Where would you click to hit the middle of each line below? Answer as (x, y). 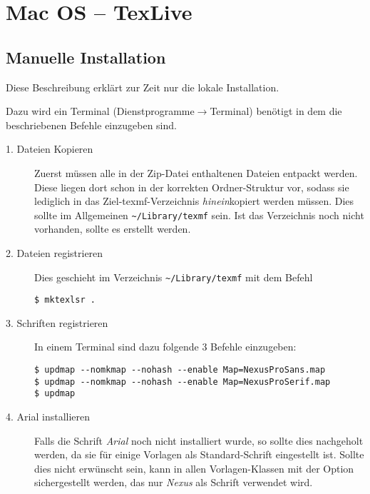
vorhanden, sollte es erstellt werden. (113, 229)
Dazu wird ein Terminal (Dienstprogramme (100, 111)
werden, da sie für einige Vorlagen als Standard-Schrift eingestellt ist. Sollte (199, 454)
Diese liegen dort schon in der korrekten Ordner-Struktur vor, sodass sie (192, 187)
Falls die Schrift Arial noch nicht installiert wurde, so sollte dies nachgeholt (199, 440)
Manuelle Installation (86, 57)
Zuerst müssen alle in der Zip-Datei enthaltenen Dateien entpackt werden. (196, 172)
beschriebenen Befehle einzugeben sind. (91, 125)
